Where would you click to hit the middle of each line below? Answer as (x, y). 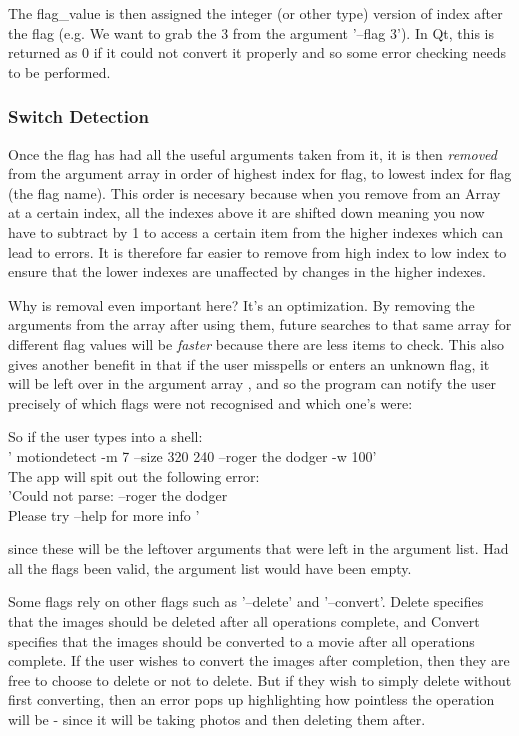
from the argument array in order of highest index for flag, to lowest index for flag (260, 173)
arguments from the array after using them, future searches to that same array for (260, 324)
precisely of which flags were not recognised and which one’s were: (210, 402)
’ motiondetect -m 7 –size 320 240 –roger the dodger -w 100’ (192, 455)
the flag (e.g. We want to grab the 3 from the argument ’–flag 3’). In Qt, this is (251, 32)
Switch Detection (78, 116)
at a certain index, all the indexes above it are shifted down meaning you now (246, 212)
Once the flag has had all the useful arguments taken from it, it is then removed (252, 153)
